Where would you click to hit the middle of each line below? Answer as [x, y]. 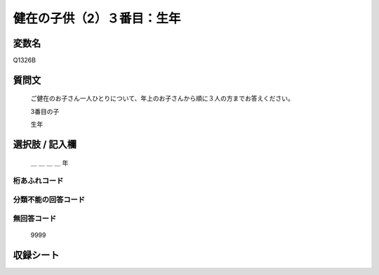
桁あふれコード [38, 181]
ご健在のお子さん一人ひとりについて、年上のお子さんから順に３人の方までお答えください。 [162, 98]
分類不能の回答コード [49, 199]
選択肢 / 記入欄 [45, 145]
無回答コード [35, 218]
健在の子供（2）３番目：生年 [97, 18]
